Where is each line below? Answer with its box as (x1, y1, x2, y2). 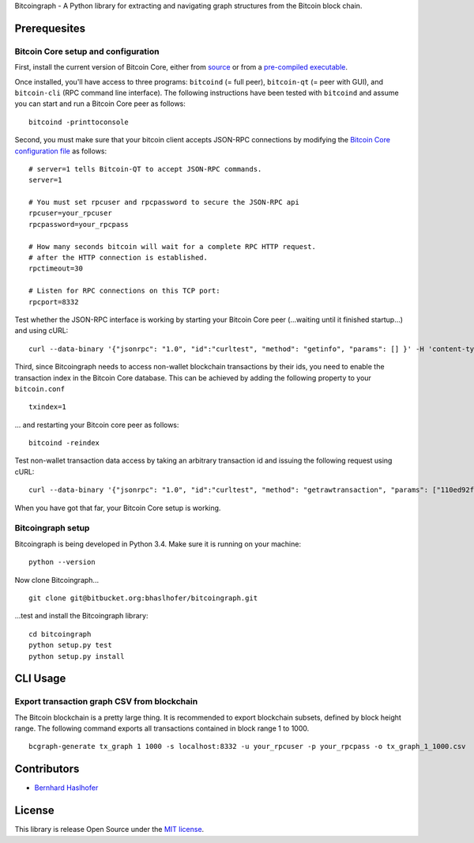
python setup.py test (28, 641, 112, 650)
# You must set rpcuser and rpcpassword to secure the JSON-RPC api (28, 198, 299, 207)
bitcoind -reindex (28, 439, 100, 448)
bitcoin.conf (14, 384, 66, 393)
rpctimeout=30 (28, 264, 83, 273)
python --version (28, 558, 96, 567)
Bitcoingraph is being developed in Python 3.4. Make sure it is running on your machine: (14, 539, 302, 549)
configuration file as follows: (14, 146, 107, 156)
